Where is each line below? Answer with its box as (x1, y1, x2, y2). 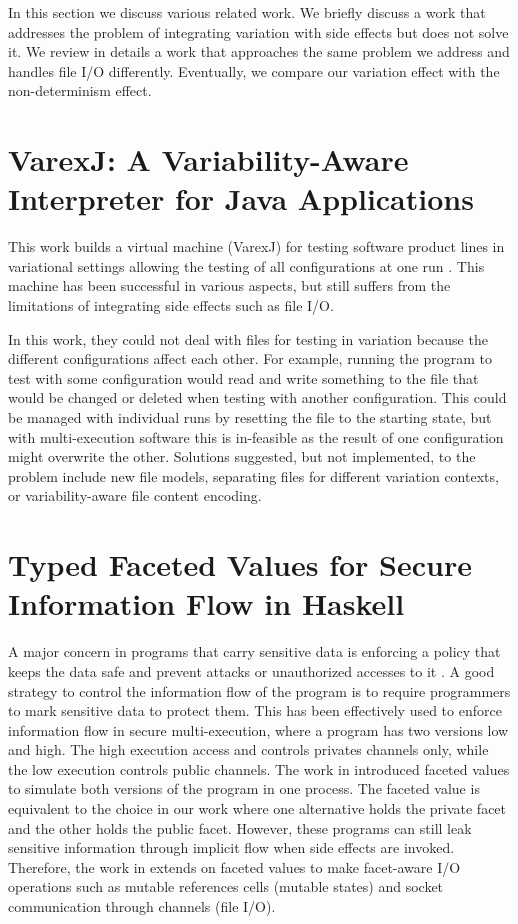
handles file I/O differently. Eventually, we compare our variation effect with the (8, 60, 500, 81)
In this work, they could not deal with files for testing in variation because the (8, 328, 488, 349)
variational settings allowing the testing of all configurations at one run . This (8, 255, 485, 276)
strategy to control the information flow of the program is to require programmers (8, 680, 511, 701)
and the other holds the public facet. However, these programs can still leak (8, 817, 472, 838)
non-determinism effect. (8, 80, 152, 101)
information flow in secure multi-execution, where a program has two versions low (8, 719, 509, 740)
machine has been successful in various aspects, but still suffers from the (8, 275, 451, 296)
